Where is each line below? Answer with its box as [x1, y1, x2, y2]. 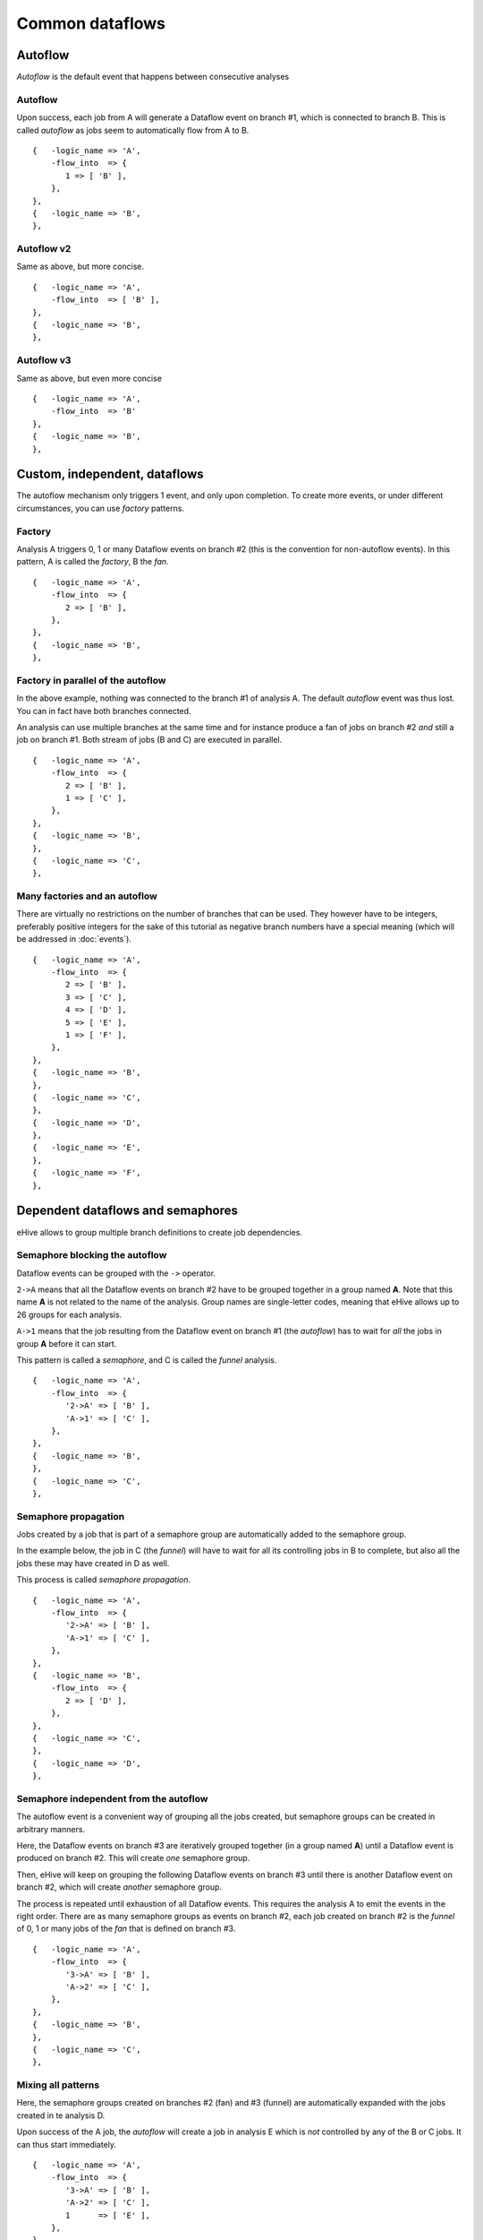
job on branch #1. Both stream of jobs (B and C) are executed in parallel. [16, 735, 283, 745]
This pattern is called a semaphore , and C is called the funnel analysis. [16, 1355, 277, 1366]
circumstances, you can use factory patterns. [16, 503, 185, 513]
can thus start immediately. [16, 2139, 116, 2150]
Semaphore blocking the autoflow [16, 1249, 167, 1262]
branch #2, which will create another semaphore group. [16, 1882, 223, 1892]
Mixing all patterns [16, 2079, 100, 2091]
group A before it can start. [16, 1338, 117, 1348]
